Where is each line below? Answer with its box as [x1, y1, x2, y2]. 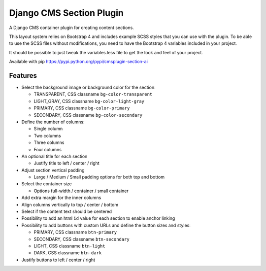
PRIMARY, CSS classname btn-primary [33, 229, 117, 235]
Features [9, 71, 37, 80]
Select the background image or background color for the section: [21, 84, 156, 91]
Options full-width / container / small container [33, 188, 129, 194]
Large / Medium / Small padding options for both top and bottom [33, 174, 165, 180]
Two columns [33, 133, 61, 138]
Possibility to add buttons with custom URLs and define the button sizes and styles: [21, 222, 191, 228]
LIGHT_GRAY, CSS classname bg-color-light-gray [33, 98, 145, 104]
